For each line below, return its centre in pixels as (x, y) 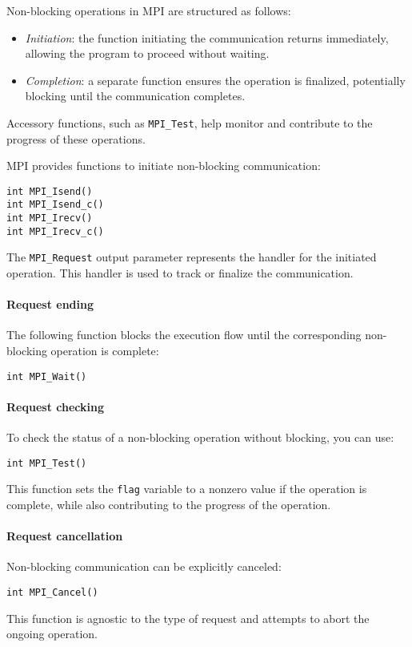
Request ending (50, 304)
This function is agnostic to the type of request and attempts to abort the (188, 618)
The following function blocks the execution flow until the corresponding (184, 335)
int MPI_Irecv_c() (55, 231)
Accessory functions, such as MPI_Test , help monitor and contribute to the (190, 122)
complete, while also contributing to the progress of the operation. (169, 505)
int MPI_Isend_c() (55, 205)
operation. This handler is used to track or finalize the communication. (180, 273)
